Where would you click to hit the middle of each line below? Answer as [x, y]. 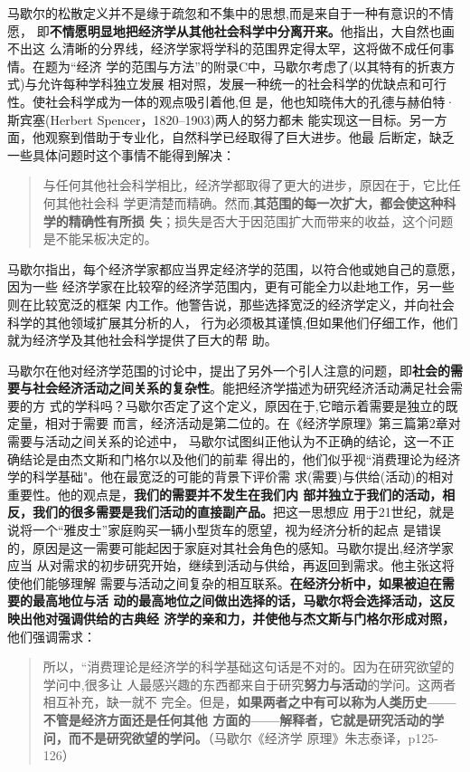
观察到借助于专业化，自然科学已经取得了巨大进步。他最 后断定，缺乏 [249, 137]
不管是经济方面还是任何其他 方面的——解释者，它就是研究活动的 [237, 719]
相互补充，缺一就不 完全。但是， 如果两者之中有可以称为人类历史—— [249, 702]
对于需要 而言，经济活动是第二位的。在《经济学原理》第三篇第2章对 [259, 423]
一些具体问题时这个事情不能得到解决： [121, 154]
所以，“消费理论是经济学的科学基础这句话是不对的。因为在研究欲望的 [249, 667]
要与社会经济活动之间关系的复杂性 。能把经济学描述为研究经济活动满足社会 [229, 388]
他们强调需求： [52, 636]
